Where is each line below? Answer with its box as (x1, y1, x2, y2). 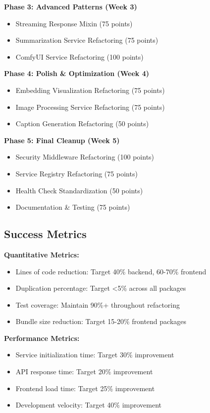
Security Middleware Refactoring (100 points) (15, 152, 155, 162)
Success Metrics (4, 226, 87, 242)
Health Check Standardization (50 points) (15, 185, 143, 195)
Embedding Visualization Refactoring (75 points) (15, 84, 165, 95)
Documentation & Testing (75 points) (15, 202, 130, 212)
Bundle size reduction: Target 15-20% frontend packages (15, 316, 187, 327)
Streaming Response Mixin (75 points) (15, 18, 133, 28)
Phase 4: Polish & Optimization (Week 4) (4, 68, 150, 79)
